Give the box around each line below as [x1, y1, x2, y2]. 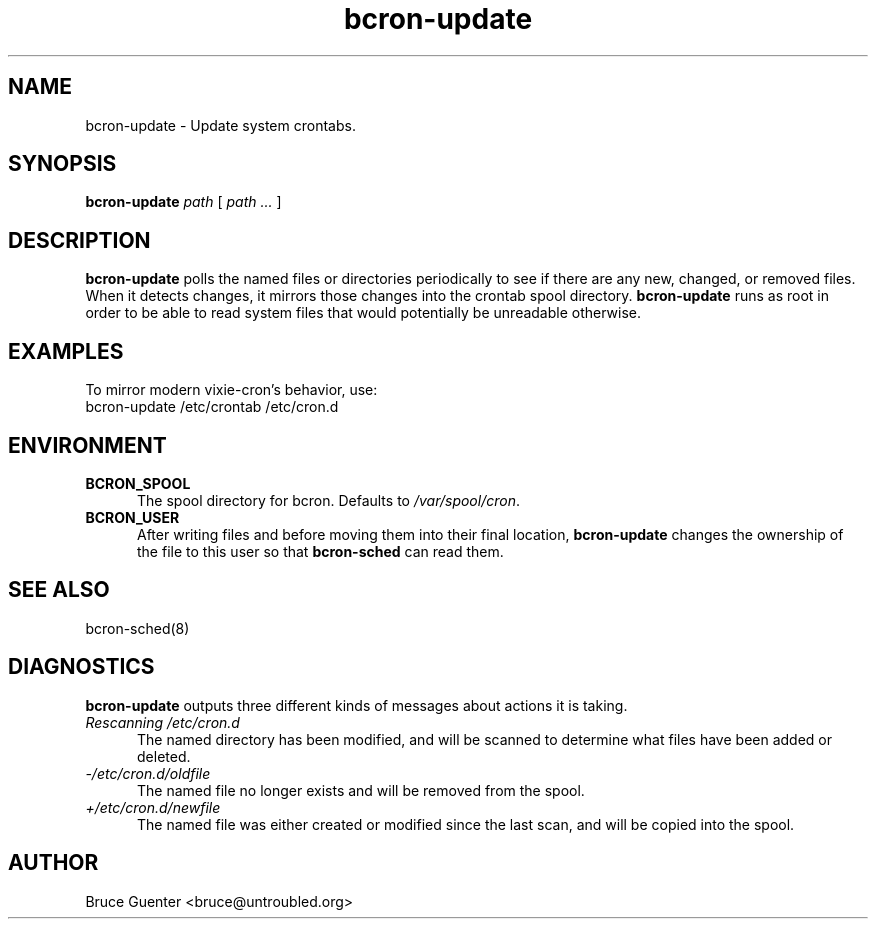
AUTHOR [8, 850, 99, 876]
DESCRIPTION [8, 227, 151, 253]
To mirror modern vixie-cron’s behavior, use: [85, 381, 378, 399]
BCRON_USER [85, 508, 180, 526]
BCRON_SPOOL [85, 474, 191, 492]
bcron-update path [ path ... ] [85, 193, 282, 211]
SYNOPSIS [8, 151, 117, 177]
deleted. [137, 747, 191, 765]
